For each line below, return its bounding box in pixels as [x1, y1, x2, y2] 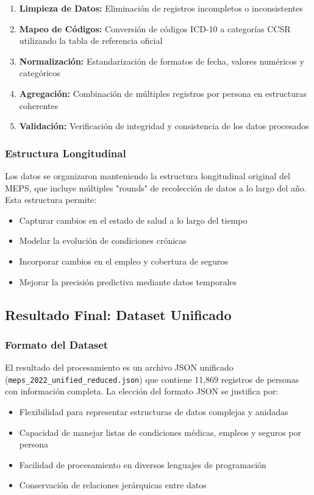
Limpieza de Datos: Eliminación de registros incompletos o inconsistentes [19, 2, 303, 14]
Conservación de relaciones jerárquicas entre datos [19, 479, 207, 491]
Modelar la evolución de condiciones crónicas [19, 234, 187, 247]
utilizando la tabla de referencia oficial [19, 34, 163, 47]
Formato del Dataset [5, 337, 109, 352]
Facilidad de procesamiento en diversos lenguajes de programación [19, 458, 266, 471]
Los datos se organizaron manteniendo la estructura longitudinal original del [5, 169, 290, 182]
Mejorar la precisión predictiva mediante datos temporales [19, 275, 237, 288]
